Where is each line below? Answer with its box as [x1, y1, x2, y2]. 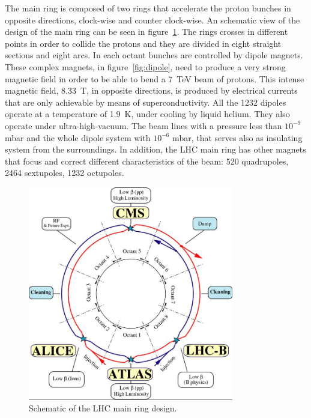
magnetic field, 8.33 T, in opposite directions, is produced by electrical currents [5, 84, 298, 97]
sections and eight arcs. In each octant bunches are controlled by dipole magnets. [5, 49, 303, 61]
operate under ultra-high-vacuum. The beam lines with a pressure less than [5, 119, 282, 132]
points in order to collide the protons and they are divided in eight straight [5, 37, 282, 49]
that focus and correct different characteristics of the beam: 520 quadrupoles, [5, 154, 289, 167]
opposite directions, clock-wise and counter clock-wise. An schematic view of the [5, 13, 300, 26]
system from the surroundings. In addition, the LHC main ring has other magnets [5, 143, 306, 156]
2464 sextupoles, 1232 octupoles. [5, 166, 124, 179]
